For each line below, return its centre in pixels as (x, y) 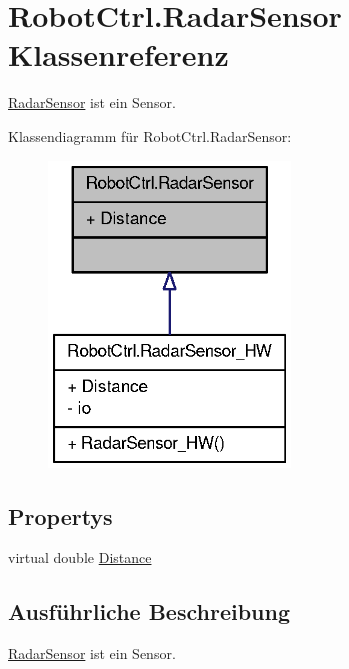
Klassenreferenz (118, 54)
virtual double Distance (80, 557)
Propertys (60, 515)
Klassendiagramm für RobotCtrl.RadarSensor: (150, 135)
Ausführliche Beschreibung (149, 611)
